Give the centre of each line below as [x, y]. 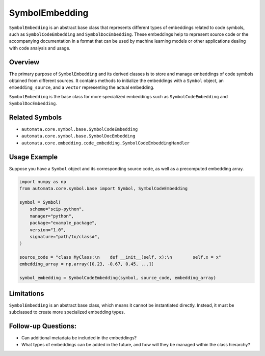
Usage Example [33, 157]
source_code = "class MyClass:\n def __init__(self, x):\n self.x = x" [120, 257]
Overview [24, 62]
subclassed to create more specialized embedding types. [67, 312]
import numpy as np [43, 181]
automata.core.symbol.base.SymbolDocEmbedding [78, 136]
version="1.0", [48, 230]
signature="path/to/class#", [65, 236]
